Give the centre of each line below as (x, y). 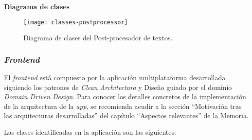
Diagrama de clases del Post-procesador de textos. (98, 38)
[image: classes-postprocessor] (76, 22)
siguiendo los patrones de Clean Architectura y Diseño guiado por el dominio (118, 87)
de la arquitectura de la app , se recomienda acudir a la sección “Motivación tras (123, 106)
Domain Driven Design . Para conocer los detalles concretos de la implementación (125, 96)
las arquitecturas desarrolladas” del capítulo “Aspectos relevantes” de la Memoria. (126, 115)
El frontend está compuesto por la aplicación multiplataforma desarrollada (115, 78)
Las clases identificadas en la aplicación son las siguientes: (90, 132)
